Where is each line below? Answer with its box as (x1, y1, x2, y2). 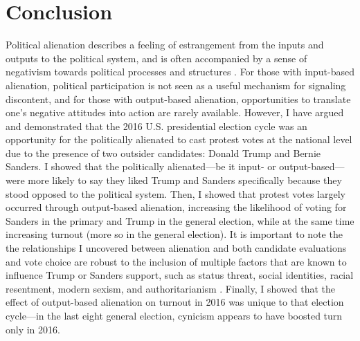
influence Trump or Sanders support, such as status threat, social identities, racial (6, 268, 354, 282)
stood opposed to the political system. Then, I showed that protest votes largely (6, 186, 345, 201)
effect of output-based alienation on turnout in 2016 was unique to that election (6, 295, 344, 309)
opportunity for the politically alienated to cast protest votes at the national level (6, 132, 352, 147)
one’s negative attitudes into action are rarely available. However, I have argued (6, 105, 344, 120)
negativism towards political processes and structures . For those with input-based (6, 64, 354, 79)
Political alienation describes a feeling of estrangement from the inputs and (6, 37, 324, 52)
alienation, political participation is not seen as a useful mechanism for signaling (6, 77, 346, 92)
